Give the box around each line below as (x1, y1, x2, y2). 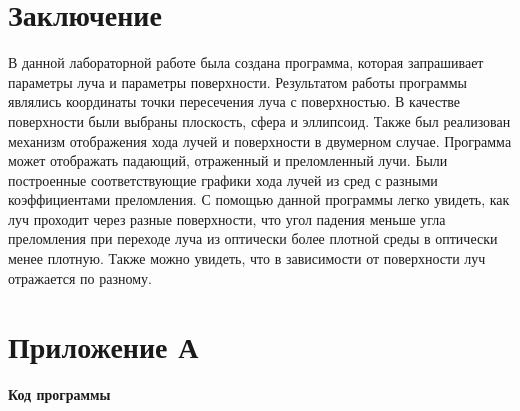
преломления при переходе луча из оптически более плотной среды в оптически (8, 228, 498, 249)
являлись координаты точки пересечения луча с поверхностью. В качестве (8, 91, 461, 112)
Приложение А (8, 326, 199, 367)
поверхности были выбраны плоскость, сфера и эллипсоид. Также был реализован (8, 110, 511, 131)
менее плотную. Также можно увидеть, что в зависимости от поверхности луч (8, 248, 486, 269)
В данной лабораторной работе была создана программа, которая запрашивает (8, 52, 484, 73)
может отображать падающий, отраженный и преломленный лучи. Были (8, 150, 448, 171)
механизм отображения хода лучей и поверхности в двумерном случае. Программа (8, 130, 512, 151)
